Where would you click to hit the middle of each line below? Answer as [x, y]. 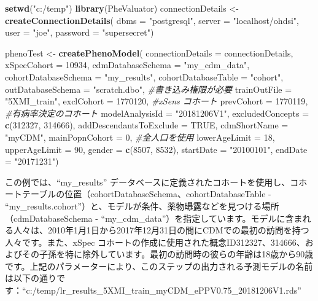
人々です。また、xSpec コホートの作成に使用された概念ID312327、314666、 [155, 242]
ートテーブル [31, 194]
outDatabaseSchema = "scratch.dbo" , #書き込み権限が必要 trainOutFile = [149, 89]
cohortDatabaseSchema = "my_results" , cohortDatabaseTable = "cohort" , [144, 76]
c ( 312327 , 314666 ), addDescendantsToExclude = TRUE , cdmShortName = [147, 125]
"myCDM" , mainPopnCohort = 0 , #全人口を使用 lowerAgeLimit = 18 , [140, 137]
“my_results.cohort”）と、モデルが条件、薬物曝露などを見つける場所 [142, 205]
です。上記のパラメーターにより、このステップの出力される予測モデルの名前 [159, 266]
